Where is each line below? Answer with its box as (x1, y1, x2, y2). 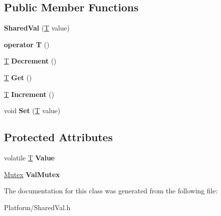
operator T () (4, 39, 50, 49)
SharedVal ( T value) (4, 23, 70, 33)
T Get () (4, 72, 32, 82)
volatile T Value (4, 152, 55, 162)
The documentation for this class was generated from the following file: (4, 185, 218, 196)
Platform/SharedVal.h (4, 202, 71, 212)
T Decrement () (4, 56, 56, 66)
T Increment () (4, 89, 55, 99)
